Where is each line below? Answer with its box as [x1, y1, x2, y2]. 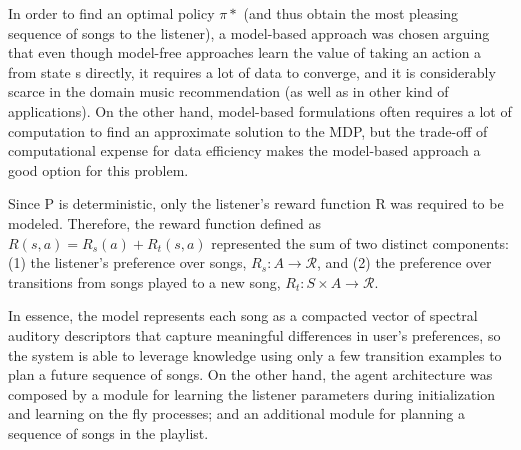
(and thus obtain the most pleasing [243, 3, 459, 23]
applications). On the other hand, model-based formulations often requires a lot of [8, 100, 512, 121]
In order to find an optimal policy [8, 3, 215, 23]
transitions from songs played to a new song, [8, 271, 281, 292]
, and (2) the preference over [317, 252, 492, 273]
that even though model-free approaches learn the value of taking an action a [8, 42, 482, 63]
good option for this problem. [8, 159, 189, 180]
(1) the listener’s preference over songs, [8, 252, 247, 273]
